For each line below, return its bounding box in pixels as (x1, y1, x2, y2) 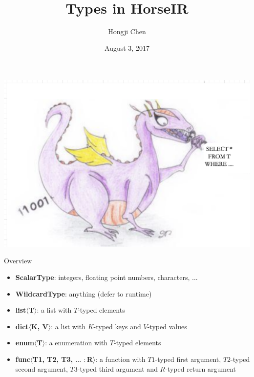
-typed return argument (165, 363, 236, 374)
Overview (4, 256, 32, 266)
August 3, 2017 (105, 42, 149, 53)
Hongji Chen (108, 26, 146, 37)
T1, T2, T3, (33, 354, 73, 364)
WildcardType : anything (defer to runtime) (15, 288, 152, 298)
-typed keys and (93, 321, 141, 331)
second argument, (15, 363, 68, 374)
